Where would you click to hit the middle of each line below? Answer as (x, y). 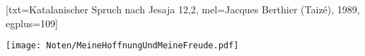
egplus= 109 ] (32, 23)
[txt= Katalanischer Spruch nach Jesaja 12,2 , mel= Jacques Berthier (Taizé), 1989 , (183, 9)
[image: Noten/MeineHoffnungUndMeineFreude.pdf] (122, 46)
